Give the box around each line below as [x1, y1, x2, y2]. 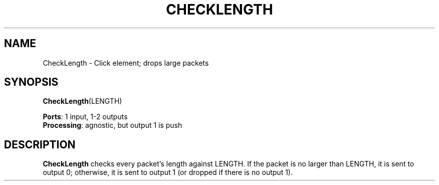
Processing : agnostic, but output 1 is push [43, 121, 182, 130]
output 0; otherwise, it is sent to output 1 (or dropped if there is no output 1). [43, 168, 293, 177]
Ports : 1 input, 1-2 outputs [43, 112, 128, 121]
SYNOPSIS [4, 76, 59, 89]
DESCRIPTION [4, 138, 76, 151]
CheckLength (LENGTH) [43, 97, 122, 106]
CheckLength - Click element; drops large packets [43, 58, 209, 67]
